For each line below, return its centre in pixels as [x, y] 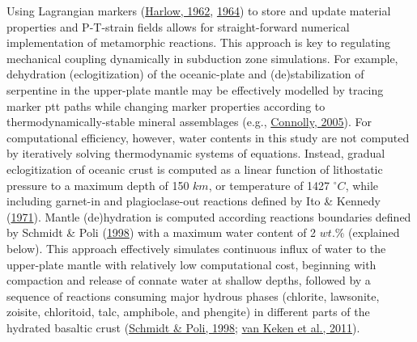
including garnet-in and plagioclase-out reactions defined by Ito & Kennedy [194, 201]
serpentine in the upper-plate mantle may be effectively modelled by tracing [195, 89]
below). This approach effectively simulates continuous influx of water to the [196, 248]
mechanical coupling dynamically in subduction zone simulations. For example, [202, 58]
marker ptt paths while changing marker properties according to [166, 106]
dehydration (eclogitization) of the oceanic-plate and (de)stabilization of [185, 74]
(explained [374, 232]
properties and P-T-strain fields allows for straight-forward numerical [178, 26]
